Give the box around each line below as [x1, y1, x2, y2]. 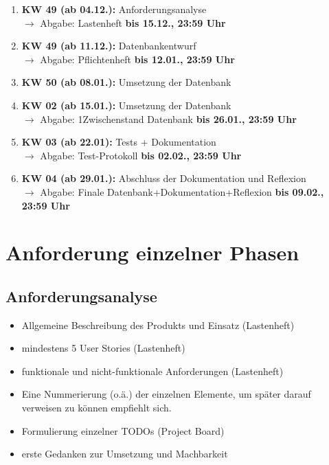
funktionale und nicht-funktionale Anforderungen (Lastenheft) [21, 363, 284, 378]
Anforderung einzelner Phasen [5, 238, 299, 266]
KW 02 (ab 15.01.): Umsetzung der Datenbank [21, 98, 231, 112]
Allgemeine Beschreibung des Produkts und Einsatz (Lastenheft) [21, 317, 295, 332]
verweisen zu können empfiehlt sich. [21, 400, 172, 415]
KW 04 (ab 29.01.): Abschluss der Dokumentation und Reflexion [21, 171, 306, 185]
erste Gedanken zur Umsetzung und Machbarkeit [21, 446, 228, 461]
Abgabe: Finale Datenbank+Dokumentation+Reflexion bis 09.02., [40, 184, 324, 199]
